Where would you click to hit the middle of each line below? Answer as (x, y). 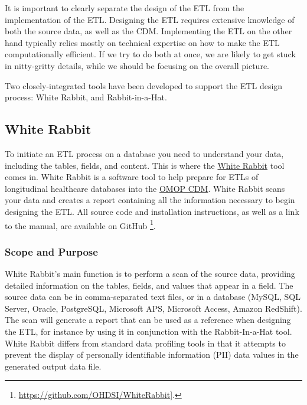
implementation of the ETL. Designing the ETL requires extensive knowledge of (150, 19)
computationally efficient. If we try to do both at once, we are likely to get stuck (150, 54)
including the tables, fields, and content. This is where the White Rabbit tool (145, 165)
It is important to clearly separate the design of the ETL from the (125, 8)
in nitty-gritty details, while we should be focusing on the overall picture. (137, 65)
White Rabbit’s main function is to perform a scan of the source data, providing (150, 273)
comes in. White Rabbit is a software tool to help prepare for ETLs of (132, 177)
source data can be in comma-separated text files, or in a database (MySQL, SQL (153, 297)
